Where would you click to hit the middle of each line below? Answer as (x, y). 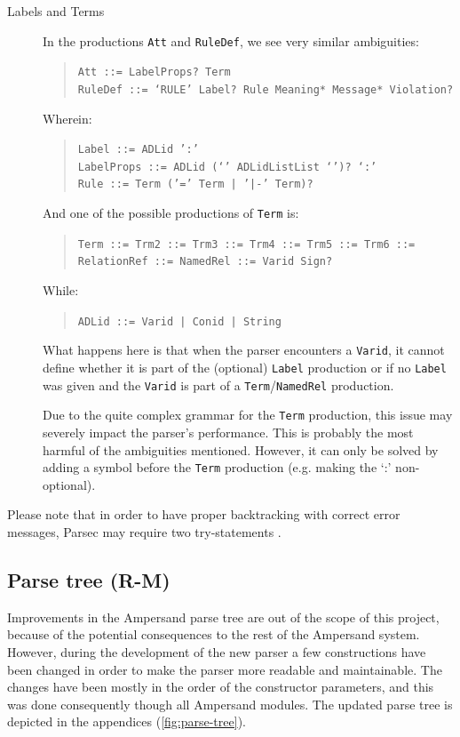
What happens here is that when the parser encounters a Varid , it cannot (244, 350)
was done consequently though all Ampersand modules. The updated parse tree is (230, 704)
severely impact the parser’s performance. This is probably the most (228, 432)
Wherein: (67, 118)
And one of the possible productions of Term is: (171, 213)
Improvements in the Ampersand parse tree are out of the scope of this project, (223, 617)
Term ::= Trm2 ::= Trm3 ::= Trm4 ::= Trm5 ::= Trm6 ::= (246, 244)
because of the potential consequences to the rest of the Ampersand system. (214, 634)
